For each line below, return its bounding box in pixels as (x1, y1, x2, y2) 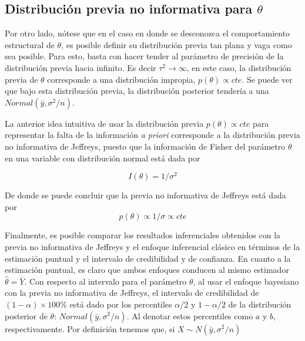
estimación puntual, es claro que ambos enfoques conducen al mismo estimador (5, 264, 289, 276)
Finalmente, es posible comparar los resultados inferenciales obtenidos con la (5, 229, 281, 241)
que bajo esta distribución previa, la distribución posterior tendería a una (5, 85, 269, 97)
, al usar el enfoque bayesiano (193, 275, 299, 287)
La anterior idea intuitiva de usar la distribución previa (5, 117, 204, 129)
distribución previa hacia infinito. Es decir (5, 61, 156, 73)
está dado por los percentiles (69, 298, 172, 310)
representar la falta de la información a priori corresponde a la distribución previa (5, 129, 300, 141)
